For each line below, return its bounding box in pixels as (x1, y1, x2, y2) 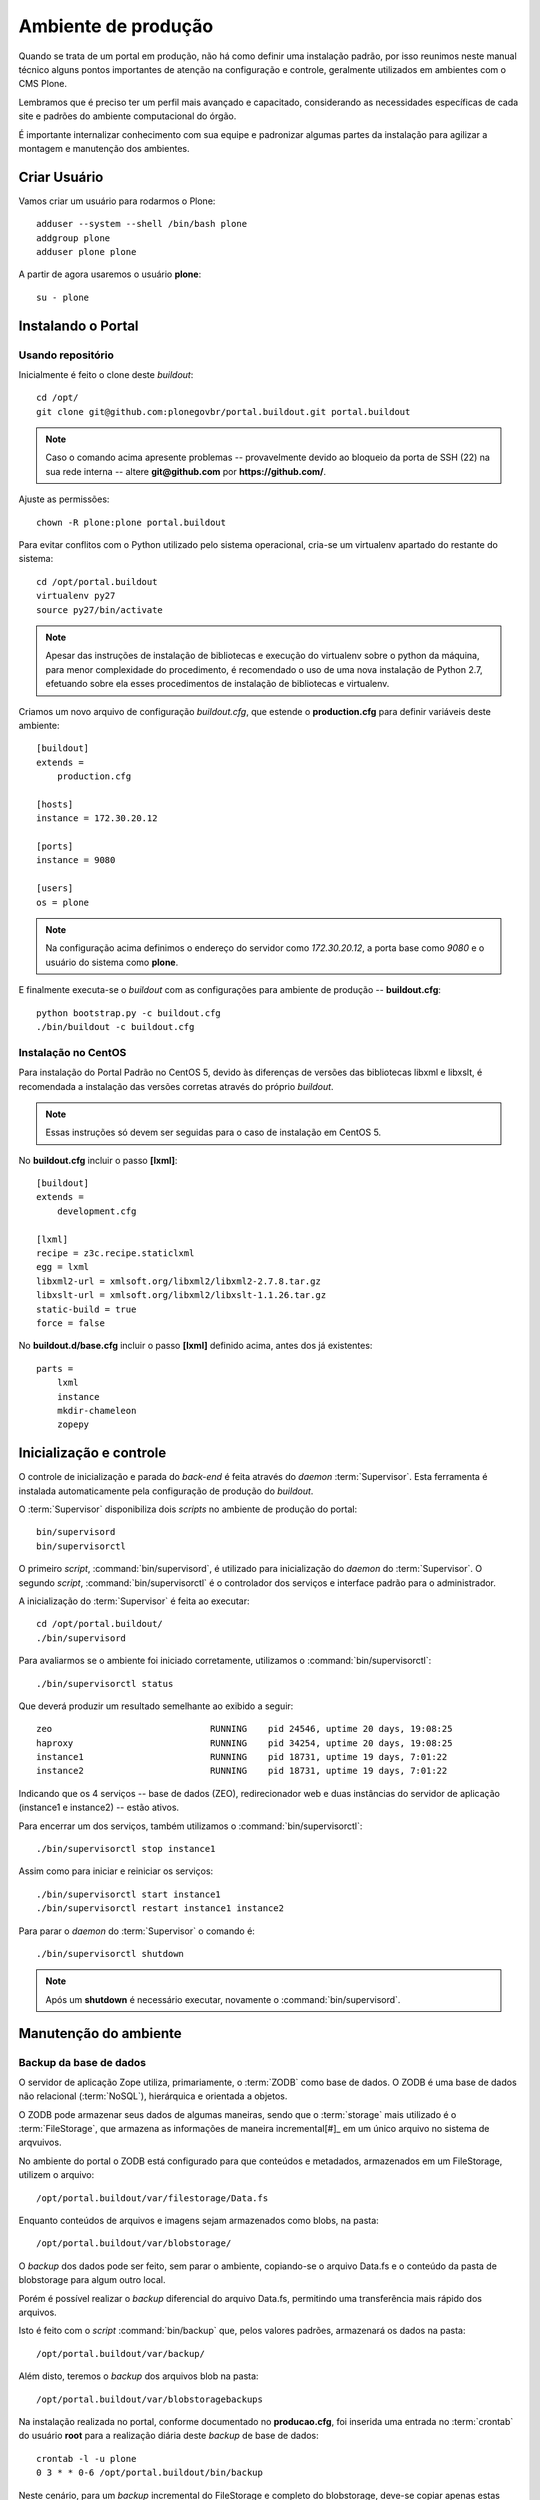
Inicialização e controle (18, 1445, 167, 1462)
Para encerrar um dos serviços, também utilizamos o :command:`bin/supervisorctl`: (18, 1820, 363, 1832)
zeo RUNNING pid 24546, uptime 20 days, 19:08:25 (36, 1723, 453, 1735)
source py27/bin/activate (36, 604, 164, 615)
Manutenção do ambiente (18, 2025, 182, 2042)
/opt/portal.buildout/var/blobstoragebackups (36, 2393, 264, 2405)
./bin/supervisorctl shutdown (36, 1948, 185, 1959)
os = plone (36, 896, 90, 908)
